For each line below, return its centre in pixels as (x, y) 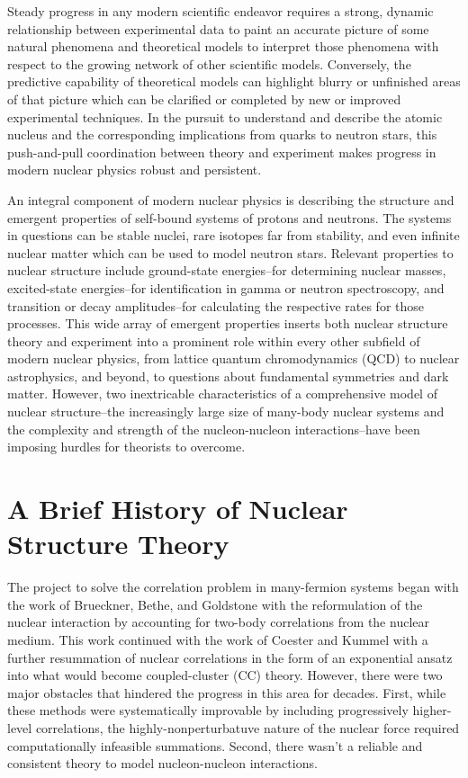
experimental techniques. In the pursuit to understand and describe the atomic (225, 116)
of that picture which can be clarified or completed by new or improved (204, 98)
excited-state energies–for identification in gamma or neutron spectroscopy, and (226, 287)
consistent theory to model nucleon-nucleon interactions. (162, 763)
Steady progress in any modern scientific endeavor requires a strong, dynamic (220, 11)
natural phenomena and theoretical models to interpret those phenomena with (223, 46)
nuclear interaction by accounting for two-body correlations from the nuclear (218, 622)
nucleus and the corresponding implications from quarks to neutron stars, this (222, 134)
